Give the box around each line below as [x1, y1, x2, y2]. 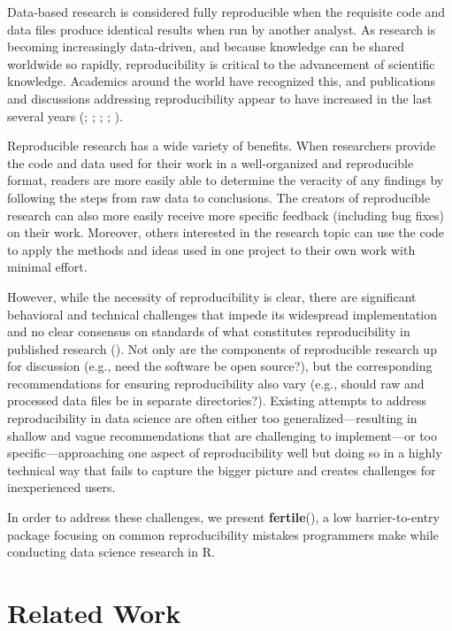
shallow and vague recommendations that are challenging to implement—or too [7, 426, 437, 444]
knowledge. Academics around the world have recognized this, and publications [7, 72, 436, 90]
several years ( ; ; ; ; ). [7, 106, 123, 125]
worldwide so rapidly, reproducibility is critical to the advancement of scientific [7, 54, 435, 73]
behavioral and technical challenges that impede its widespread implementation [7, 304, 438, 323]
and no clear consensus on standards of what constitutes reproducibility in [7, 322, 410, 341]
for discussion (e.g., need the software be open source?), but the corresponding [7, 357, 433, 375]
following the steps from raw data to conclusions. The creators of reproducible [7, 188, 431, 206]
